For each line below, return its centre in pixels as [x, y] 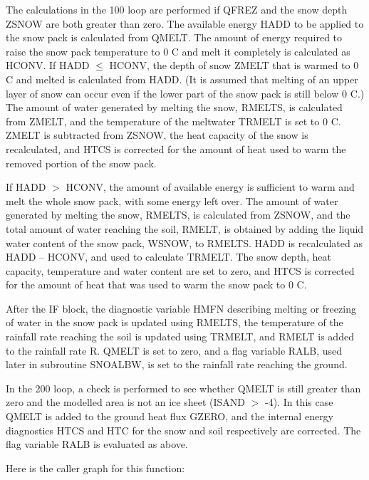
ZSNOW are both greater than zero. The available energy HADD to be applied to [185, 23]
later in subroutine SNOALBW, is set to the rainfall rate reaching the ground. [177, 364]
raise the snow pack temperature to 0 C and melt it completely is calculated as [178, 51]
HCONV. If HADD [48, 65]
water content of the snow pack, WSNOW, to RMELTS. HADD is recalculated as [184, 242]
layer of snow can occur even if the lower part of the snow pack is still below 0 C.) [185, 93]
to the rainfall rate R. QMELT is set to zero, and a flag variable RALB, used [174, 350]
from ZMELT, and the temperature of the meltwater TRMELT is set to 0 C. [173, 121]
